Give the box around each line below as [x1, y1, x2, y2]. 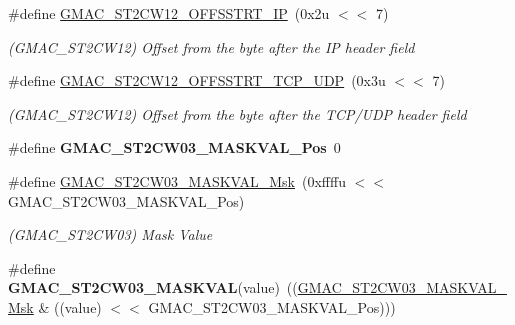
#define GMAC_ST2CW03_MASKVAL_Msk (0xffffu [8, 170, 346, 191]
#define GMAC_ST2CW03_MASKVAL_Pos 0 [8, 137, 341, 158]
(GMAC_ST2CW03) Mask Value [8, 224, 213, 245]
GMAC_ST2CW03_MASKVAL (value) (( [8, 277, 298, 298]
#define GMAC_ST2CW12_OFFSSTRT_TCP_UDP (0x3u [8, 70, 386, 91]
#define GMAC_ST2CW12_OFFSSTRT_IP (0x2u [8, 3, 330, 23]
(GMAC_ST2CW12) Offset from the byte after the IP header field [8, 36, 415, 57]
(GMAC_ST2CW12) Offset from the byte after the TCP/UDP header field [8, 103, 467, 124]
